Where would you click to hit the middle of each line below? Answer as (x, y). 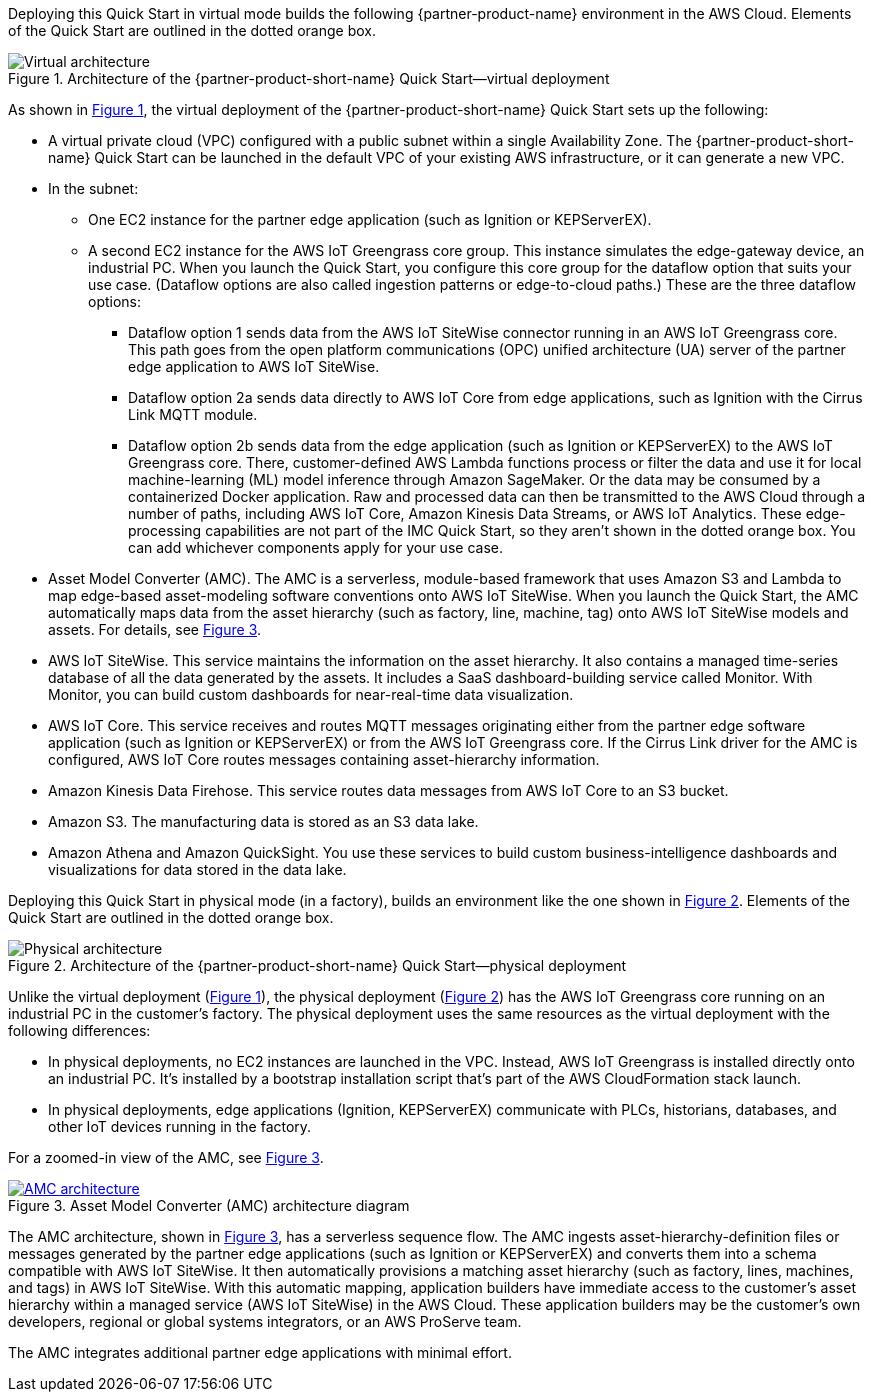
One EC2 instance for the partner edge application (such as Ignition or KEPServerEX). (370, 219)
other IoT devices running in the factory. (180, 1126)
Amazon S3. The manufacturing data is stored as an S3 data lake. (263, 821)
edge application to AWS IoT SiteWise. (254, 366)
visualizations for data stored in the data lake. (197, 869)
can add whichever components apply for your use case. (315, 547)
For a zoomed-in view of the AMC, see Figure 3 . (166, 1157)
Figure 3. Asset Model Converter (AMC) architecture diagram (209, 1205)
